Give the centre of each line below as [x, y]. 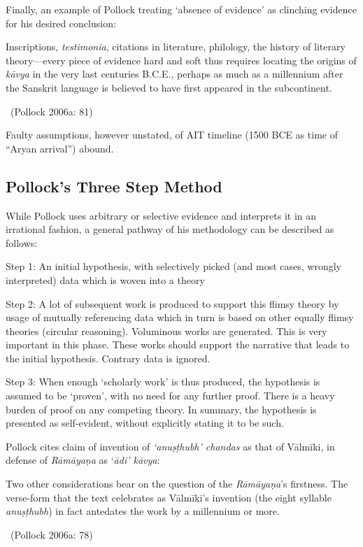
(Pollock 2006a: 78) [51, 534]
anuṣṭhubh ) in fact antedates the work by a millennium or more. [143, 511]
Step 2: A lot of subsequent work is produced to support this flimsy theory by [172, 303]
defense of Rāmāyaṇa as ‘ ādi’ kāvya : [83, 460]
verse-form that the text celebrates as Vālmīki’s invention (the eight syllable [169, 497]
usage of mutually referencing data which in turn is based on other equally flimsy [180, 317]
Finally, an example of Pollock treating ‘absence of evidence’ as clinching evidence [181, 9]
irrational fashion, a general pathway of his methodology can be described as [170, 229]
